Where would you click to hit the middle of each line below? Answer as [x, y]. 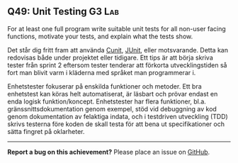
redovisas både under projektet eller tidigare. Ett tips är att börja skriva [110, 57]
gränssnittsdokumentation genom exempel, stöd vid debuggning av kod [112, 108]
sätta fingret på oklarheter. [46, 131]
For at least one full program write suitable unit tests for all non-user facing [117, 28]
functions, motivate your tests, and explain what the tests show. [100, 36]
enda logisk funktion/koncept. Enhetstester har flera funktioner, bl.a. [107, 101]
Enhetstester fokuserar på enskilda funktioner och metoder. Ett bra [104, 86]
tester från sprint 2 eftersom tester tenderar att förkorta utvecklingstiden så [117, 65]
